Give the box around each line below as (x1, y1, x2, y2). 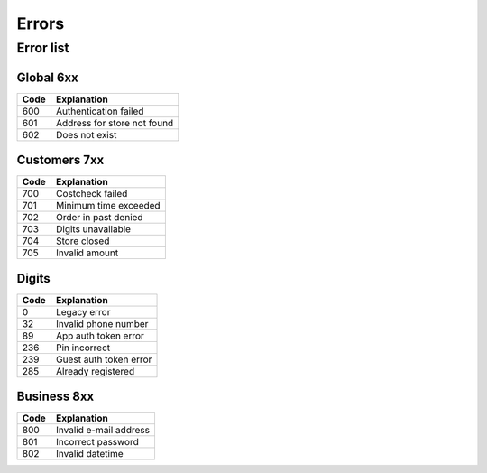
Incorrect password (55, 436, 139, 449)
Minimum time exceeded (55, 199, 161, 212)
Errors (16, 14, 65, 33)
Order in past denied (55, 211, 143, 224)
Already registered (55, 365, 135, 377)
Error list (16, 40, 69, 56)
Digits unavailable (55, 223, 131, 236)
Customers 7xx (16, 153, 105, 168)
